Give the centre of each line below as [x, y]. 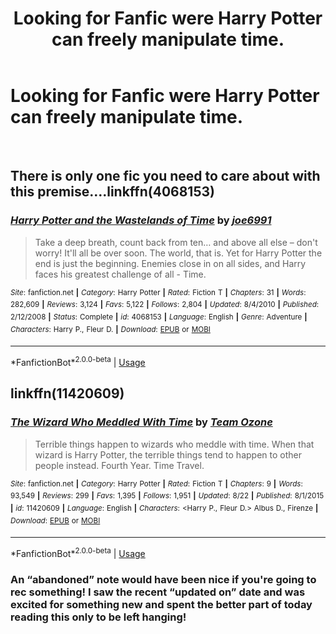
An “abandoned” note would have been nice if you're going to [163, 579]
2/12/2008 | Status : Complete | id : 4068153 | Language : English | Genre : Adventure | [159, 317]
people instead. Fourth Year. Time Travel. [119, 465]
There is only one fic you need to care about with [165, 176]
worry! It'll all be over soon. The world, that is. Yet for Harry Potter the [178, 253]
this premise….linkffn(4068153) [112, 192]
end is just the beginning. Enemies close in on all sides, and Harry [170, 263]
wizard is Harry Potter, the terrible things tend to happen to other [168, 454]
